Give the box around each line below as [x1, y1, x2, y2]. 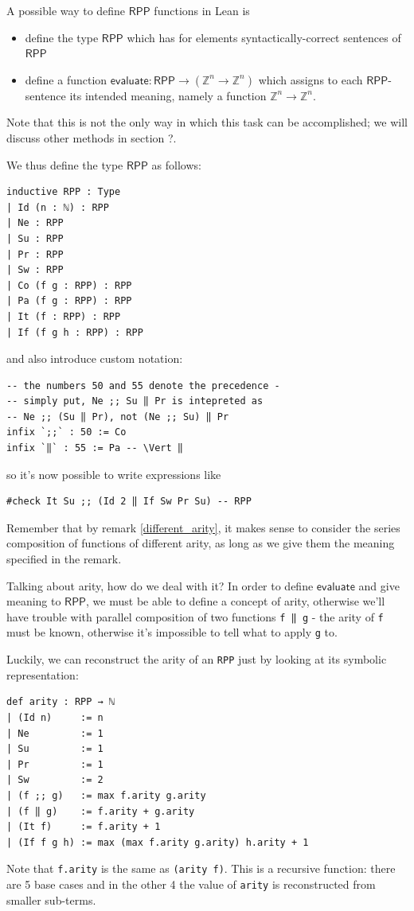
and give [358, 577, 400, 594]
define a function [25, 71, 107, 88]
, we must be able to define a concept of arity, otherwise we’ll [86, 593, 385, 609]
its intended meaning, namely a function [69, 87, 267, 103]
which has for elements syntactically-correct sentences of [127, 29, 401, 45]
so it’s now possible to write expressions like [6, 465, 221, 482]
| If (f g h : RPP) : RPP [6, 326, 143, 338]
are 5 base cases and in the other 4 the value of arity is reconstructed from [6, 875, 376, 892]
